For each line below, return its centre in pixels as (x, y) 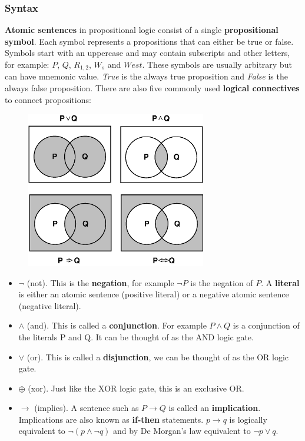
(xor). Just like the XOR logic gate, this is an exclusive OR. (136, 388)
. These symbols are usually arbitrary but (217, 64)
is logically (248, 419)
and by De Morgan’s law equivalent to (182, 431)
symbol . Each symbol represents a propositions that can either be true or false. (149, 41)
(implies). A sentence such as (87, 408)
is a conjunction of (266, 325)
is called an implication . (215, 408)
